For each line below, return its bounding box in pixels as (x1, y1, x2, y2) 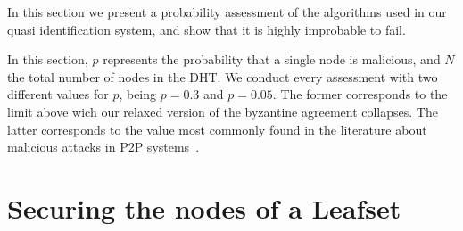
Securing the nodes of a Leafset (7, 189, 401, 226)
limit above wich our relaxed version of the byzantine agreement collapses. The (7, 102, 438, 120)
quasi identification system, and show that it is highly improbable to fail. (7, 20, 406, 38)
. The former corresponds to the (272, 85, 448, 103)
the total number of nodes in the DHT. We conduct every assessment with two (7, 67, 438, 86)
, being (119, 85, 157, 103)
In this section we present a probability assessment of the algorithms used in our (7, 3, 447, 21)
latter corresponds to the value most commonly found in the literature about (7, 120, 427, 138)
